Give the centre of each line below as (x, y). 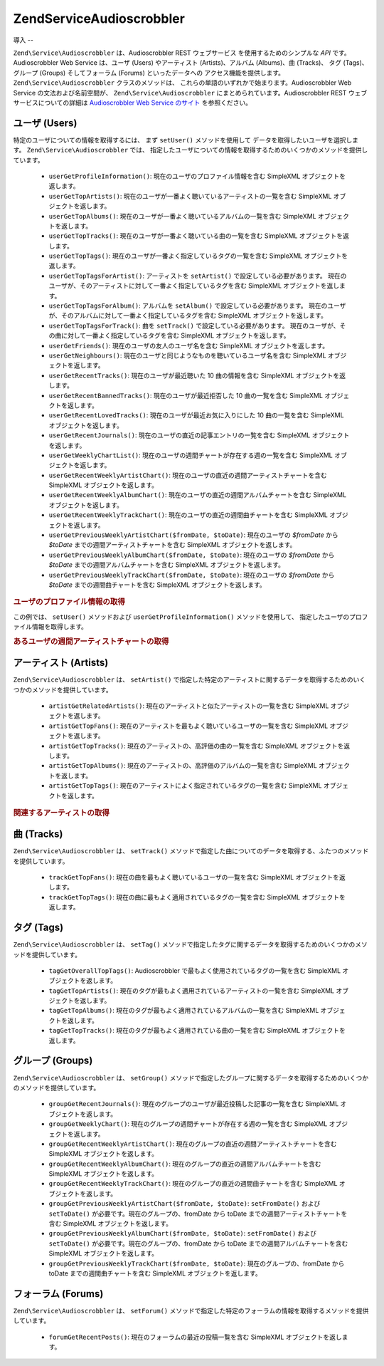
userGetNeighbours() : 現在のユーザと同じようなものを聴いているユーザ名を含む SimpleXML (187, 355)
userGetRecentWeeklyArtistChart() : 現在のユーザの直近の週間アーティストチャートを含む (188, 475)
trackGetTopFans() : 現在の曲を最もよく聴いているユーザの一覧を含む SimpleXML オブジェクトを (194, 877)
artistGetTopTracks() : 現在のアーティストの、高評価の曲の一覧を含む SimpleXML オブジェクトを (196, 746)
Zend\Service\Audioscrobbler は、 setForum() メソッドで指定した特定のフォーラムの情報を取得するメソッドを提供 (191, 1310)
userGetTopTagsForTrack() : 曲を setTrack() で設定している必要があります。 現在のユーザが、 (194, 325)
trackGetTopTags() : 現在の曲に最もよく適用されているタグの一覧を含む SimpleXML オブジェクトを (197, 897)
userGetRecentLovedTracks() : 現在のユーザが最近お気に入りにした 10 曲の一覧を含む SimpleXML (196, 415)
